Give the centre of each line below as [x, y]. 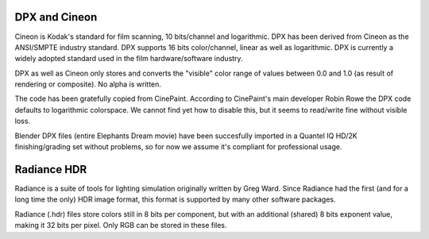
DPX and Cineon [56, 17]
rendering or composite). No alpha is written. [88, 84]
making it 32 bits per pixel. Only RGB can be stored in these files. [121, 226]
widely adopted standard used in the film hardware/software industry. [129, 59]
